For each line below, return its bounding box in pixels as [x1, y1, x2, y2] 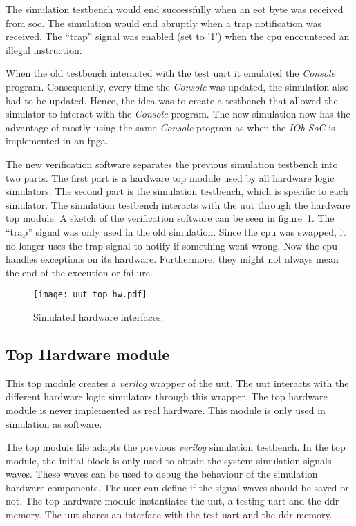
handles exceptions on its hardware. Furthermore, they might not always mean [6, 252, 339, 266]
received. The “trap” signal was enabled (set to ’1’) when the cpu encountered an [6, 29, 350, 44]
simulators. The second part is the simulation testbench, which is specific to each [6, 184, 348, 198]
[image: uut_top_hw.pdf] [33, 290, 147, 300]
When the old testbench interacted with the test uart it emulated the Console [6, 66, 336, 80]
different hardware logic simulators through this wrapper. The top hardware [6, 389, 328, 404]
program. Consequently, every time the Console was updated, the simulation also [6, 79, 349, 93]
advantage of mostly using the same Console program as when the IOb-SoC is [6, 120, 335, 134]
